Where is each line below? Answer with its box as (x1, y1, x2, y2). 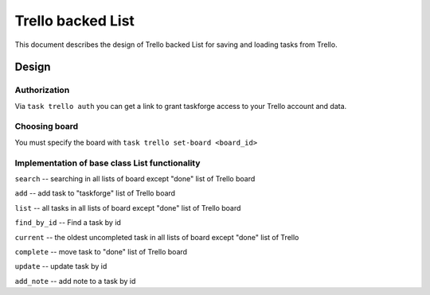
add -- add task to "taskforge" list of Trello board (14, 188, 175, 198)
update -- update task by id (14, 262, 107, 271)
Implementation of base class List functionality (14, 157, 201, 169)
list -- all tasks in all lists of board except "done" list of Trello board (14, 203, 241, 212)
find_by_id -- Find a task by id (14, 218, 121, 227)
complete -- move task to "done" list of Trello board (14, 246, 187, 256)
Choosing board (14, 121, 79, 132)
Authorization (14, 84, 70, 95)
